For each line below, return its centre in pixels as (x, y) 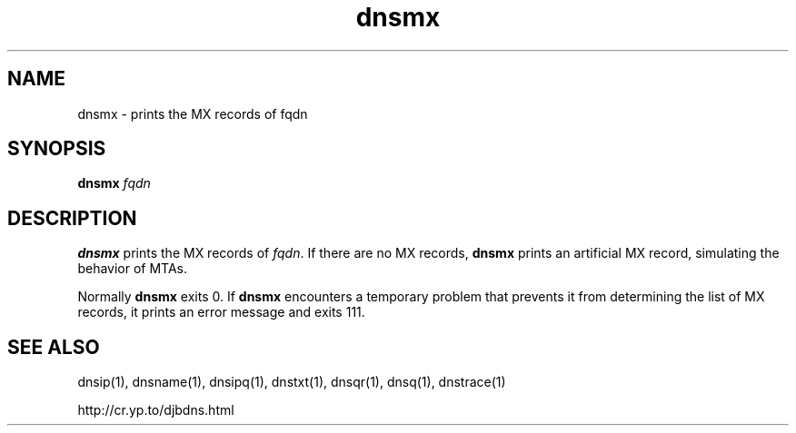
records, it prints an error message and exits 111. (221, 312)
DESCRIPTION (72, 218)
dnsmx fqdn (114, 183)
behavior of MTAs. (133, 269)
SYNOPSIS (57, 149)
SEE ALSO (54, 347)
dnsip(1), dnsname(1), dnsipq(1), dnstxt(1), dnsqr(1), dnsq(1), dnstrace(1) (292, 382)
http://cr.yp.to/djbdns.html (156, 410)
